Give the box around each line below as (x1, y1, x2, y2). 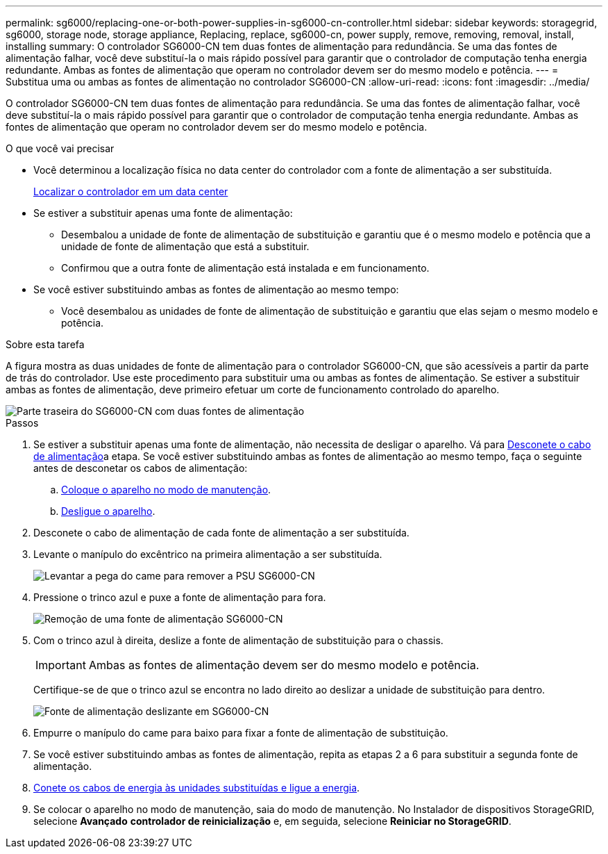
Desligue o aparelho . (61, 505, 155, 517)
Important (35, 658, 86, 672)
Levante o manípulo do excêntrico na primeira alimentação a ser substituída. (33, 548, 382, 560)
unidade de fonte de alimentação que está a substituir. (61, 240, 310, 252)
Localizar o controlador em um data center (33, 186, 228, 197)
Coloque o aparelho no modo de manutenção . (61, 484, 271, 495)
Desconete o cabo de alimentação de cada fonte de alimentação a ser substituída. (33, 527, 409, 539)
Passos (6, 417, 39, 429)
